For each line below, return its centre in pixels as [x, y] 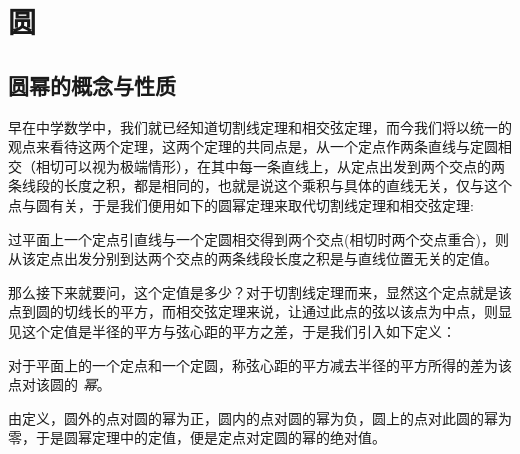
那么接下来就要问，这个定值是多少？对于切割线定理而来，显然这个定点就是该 [260, 291]
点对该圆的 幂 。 [59, 384]
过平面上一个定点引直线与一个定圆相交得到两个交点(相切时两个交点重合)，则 [258, 238]
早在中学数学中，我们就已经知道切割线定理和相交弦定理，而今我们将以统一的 [260, 126]
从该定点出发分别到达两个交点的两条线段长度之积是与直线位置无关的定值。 [253, 258]
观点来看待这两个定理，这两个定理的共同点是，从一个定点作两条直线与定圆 [253, 146]
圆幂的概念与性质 [92, 84]
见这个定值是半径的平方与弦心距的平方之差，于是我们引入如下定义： [232, 330]
